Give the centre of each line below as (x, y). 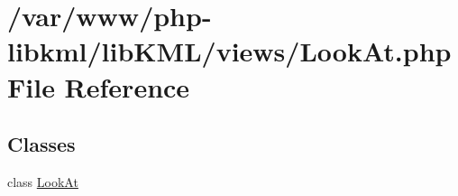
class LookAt (43, 181)
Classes (41, 144)
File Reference (99, 86)
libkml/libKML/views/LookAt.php (229, 51)
